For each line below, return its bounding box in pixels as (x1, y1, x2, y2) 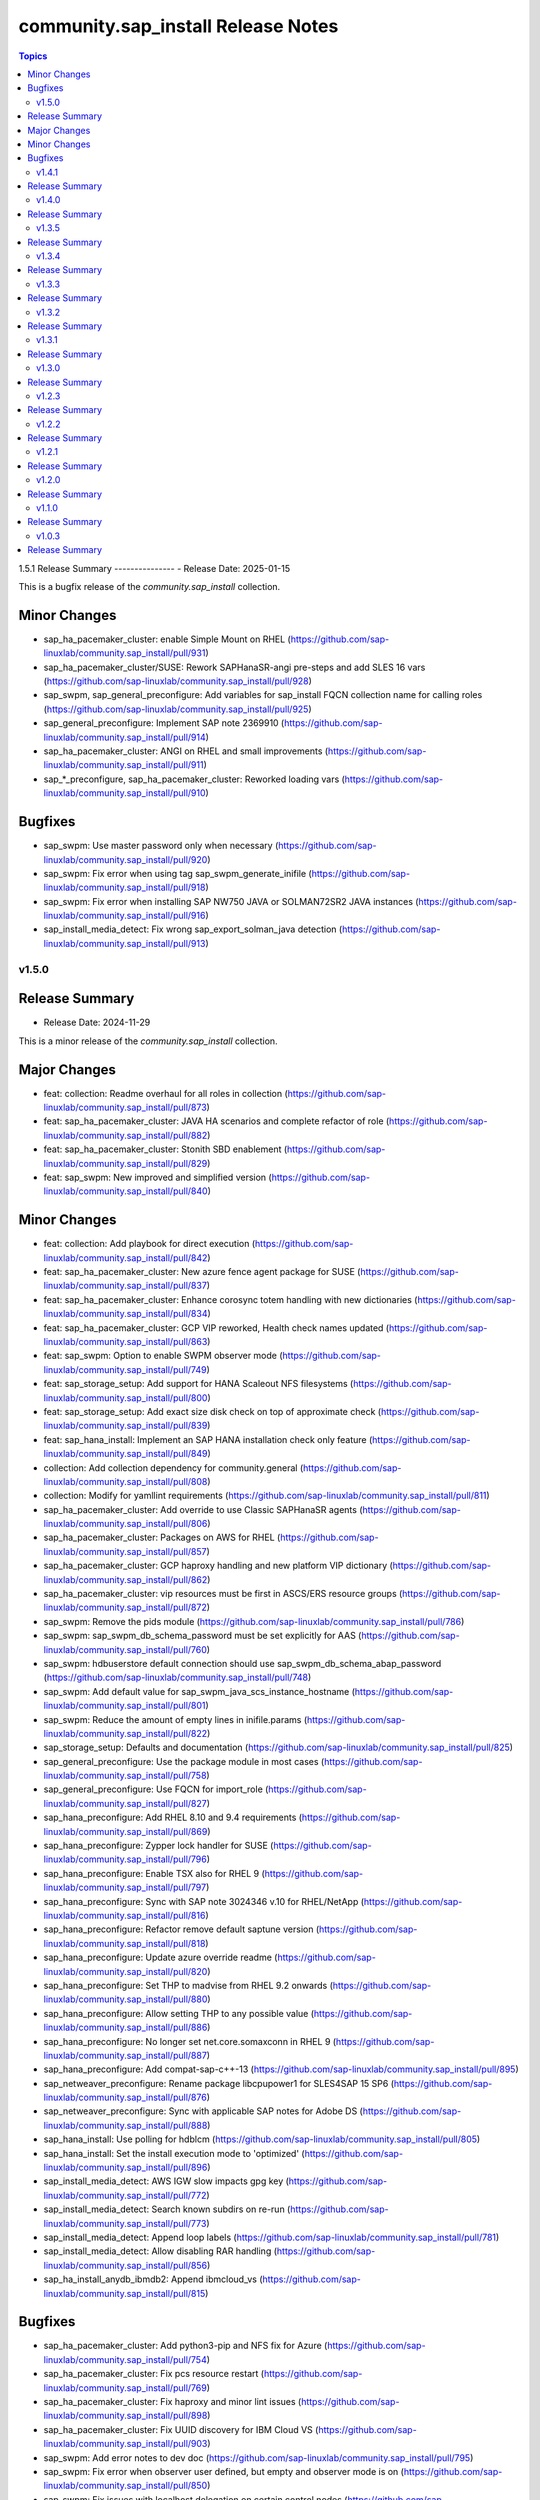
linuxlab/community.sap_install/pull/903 (43, 2438, 208, 2450)
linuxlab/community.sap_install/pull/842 (43, 1251, 208, 1264)
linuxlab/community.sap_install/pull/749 (43, 1363, 207, 1375)
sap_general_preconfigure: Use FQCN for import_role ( (43, 1783, 269, 1795)
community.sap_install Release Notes (18, 15, 339, 37)
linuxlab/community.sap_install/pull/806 (43, 1518, 208, 1530)
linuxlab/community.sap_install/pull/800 (43, 1391, 208, 1404)
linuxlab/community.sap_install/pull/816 (43, 1910, 206, 1921)
